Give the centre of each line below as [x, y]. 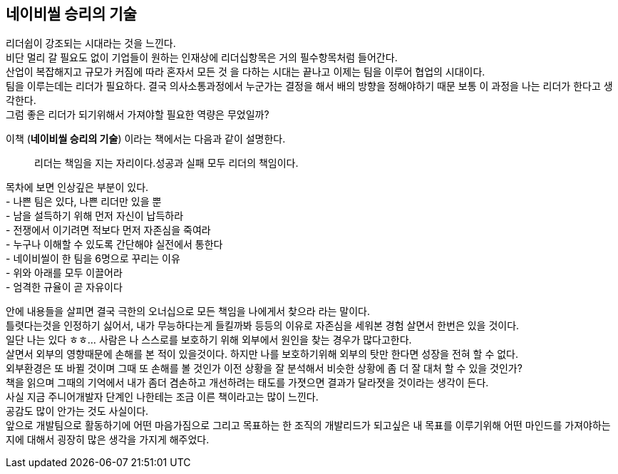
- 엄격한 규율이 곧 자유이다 [64, 287]
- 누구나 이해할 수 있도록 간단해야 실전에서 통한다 [114, 244]
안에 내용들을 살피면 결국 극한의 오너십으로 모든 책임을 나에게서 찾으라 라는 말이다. [188, 311]
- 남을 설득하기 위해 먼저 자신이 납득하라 [95, 216]
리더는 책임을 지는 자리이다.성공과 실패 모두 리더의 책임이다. [166, 163]
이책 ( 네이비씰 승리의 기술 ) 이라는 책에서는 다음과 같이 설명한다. [146, 139]
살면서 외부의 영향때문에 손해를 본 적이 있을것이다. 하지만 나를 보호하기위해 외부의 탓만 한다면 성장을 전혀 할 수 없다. [262, 354]
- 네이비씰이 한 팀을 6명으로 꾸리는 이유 [93, 259]
